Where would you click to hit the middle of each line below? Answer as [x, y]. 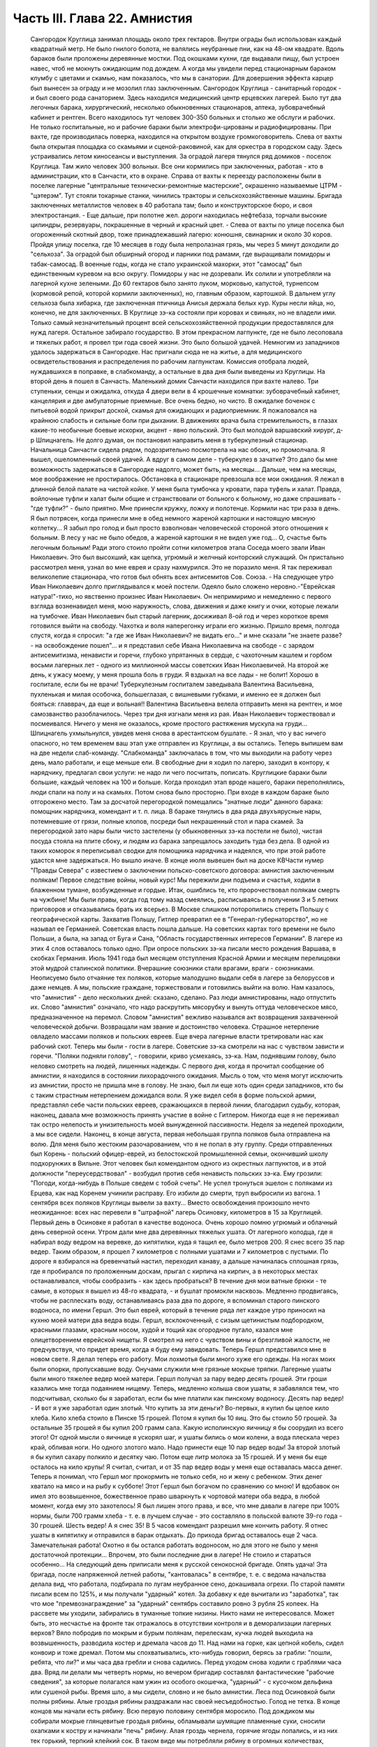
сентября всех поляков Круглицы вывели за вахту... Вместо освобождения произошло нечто [170, 1203]
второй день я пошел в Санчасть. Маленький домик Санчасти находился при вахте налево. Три [175, 382]
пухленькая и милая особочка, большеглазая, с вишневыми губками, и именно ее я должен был [176, 694]
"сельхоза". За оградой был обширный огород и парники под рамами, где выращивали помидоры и [180, 254]
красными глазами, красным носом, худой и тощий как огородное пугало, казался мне [162, 1330]
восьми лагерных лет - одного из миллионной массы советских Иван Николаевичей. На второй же [179, 665]
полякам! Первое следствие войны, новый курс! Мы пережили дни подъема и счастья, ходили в [176, 880]
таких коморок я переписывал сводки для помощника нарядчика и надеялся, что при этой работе [178, 850]
